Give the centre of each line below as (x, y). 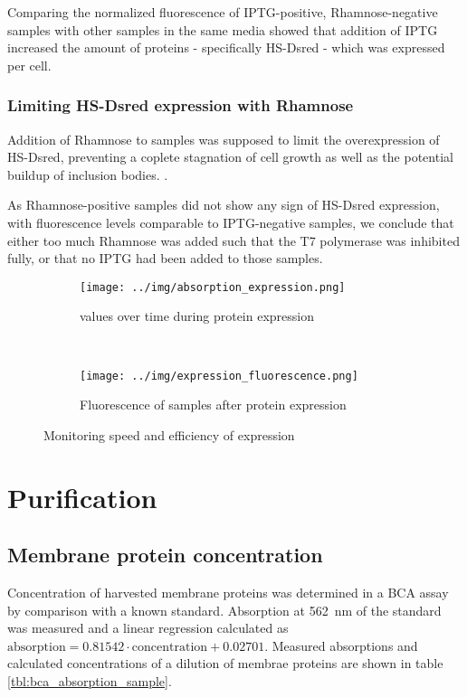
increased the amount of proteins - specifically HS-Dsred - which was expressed (226, 47)
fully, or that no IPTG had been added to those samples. (165, 258)
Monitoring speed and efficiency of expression (169, 434)
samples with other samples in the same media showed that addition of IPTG (223, 29)
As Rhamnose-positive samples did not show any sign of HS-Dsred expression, (224, 205)
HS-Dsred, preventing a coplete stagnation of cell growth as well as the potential (230, 157)
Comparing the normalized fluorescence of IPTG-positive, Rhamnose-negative (223, 12)
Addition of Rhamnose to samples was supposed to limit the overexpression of (224, 139)
